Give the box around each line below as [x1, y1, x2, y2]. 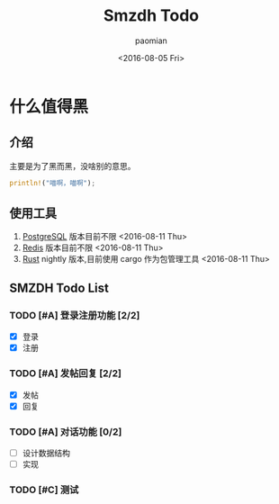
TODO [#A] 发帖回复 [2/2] [9, 367, 121, 380]
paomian [134, 35, 168, 46]
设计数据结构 [22, 447, 70, 458]
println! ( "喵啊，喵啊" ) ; [9, 178, 96, 187]
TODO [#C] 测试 [9, 483, 79, 496]
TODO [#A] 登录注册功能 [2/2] [9, 309, 140, 321]
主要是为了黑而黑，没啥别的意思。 [9, 160, 136, 171]
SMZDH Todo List [9, 280, 110, 295]
